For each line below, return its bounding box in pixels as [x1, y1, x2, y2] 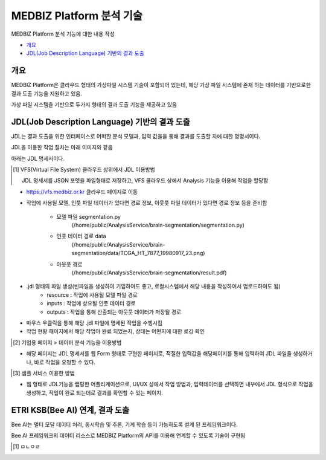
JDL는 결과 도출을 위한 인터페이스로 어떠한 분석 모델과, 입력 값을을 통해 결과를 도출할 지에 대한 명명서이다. [11, 132, 261, 140]
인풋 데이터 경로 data [56, 233, 106, 240]
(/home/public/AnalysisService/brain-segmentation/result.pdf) [71, 269, 227, 276]
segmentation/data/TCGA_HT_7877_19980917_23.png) [71, 250, 205, 257]
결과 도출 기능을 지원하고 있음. [11, 89, 83, 97]
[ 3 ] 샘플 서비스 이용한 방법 [13, 369, 75, 377]
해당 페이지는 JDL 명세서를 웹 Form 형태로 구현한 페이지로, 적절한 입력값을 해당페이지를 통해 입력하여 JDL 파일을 [26, 350, 292, 357]
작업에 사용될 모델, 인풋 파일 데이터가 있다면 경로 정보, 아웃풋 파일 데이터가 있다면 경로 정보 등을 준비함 [26, 199, 267, 207]
